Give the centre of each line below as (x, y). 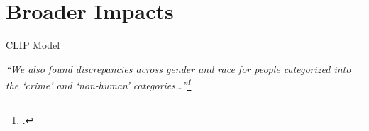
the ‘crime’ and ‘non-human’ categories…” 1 (99, 84)
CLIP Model (33, 45)
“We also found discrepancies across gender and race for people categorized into (178, 68)
